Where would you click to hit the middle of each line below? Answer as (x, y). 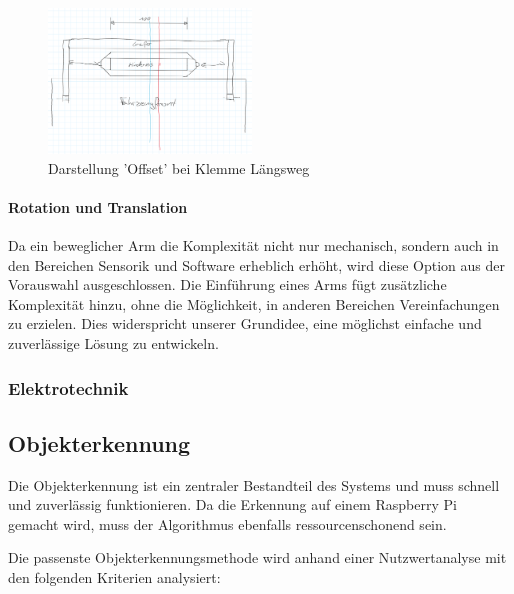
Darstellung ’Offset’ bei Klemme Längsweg (179, 167)
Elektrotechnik (68, 387)
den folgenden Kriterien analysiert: (114, 577)
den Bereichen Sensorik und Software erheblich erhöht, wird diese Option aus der (256, 264)
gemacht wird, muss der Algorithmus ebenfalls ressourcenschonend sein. (227, 523)
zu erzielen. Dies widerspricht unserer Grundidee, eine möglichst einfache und (245, 323)
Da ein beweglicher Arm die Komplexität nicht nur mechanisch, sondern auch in (253, 245)
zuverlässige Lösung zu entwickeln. (113, 343)
